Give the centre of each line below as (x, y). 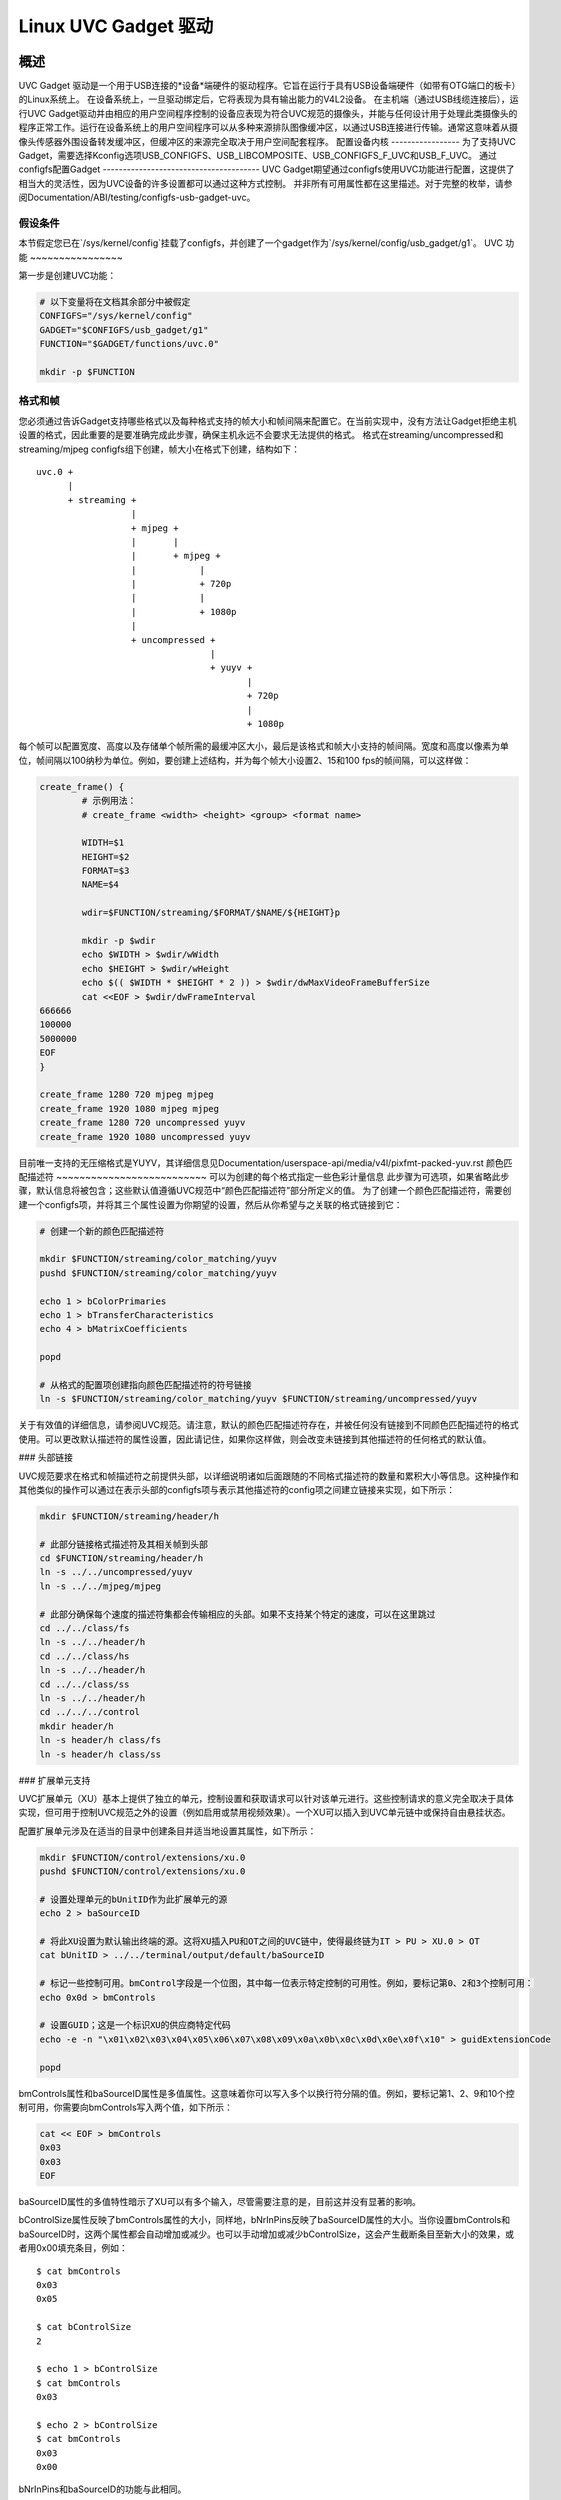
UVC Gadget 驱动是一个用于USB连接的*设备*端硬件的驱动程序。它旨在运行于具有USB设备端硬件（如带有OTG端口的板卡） (267, 86)
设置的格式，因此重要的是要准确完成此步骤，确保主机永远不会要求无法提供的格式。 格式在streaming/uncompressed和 (261, 435)
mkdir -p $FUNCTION (87, 372)
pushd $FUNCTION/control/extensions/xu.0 (142, 1871)
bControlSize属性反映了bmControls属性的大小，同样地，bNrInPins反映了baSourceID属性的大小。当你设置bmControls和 (264, 2220)
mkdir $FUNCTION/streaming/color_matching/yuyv (158, 1259)
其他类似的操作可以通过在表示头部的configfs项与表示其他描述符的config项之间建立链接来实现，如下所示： (236, 1489)
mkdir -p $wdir (119, 941)
